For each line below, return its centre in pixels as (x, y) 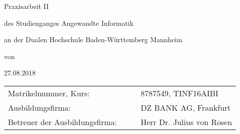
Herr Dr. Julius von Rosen (186, 122)
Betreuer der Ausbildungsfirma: (62, 122)
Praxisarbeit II (27, 6)
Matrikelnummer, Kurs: (49, 93)
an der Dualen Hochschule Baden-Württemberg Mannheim (93, 39)
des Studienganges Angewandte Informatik (69, 23)
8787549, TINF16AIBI (180, 93)
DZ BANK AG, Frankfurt (186, 107)
